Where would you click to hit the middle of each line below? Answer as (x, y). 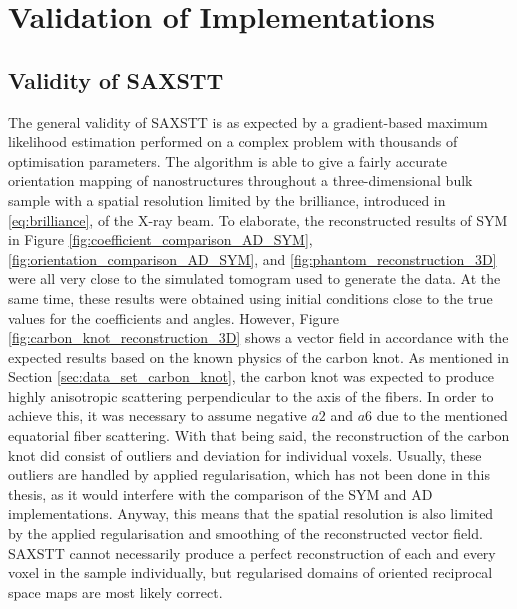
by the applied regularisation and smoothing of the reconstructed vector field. (245, 533)
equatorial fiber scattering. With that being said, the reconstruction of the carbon (259, 435)
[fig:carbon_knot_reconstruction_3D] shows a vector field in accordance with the (258, 337)
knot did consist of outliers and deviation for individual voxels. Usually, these (245, 454)
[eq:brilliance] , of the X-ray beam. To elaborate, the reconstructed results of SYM (258, 219)
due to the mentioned (442, 415)
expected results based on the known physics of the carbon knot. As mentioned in (259, 356)
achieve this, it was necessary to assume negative (157, 415)
